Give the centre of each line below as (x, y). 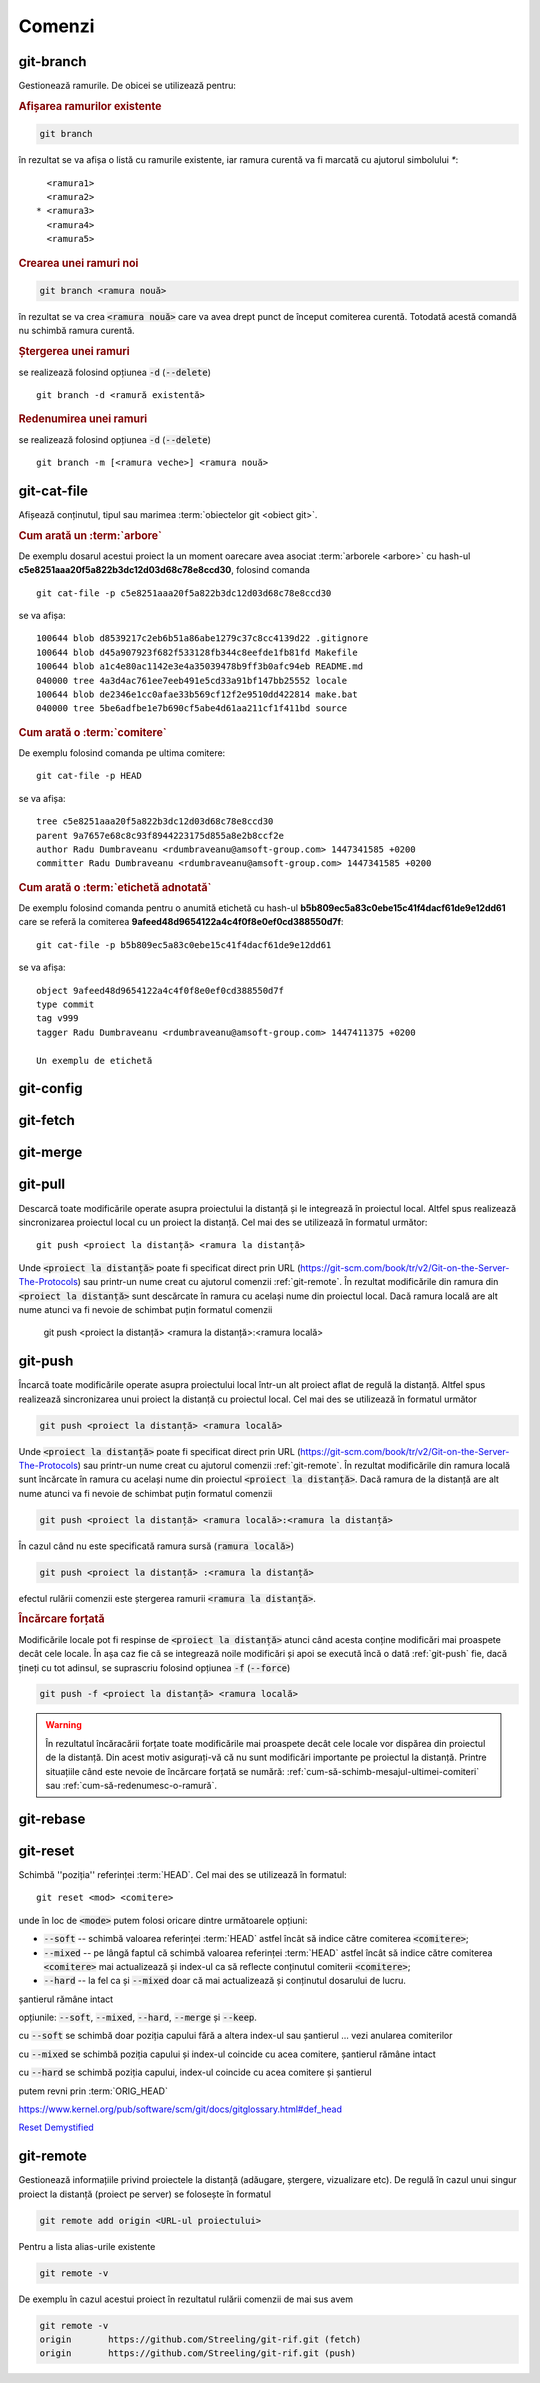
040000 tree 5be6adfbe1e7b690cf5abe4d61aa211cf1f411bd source (192, 708)
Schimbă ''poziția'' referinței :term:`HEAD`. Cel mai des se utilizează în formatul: (182, 1874)
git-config (50, 1088)
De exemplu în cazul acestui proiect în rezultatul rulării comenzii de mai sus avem (186, 2299)
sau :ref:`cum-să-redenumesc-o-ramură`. (131, 1786)
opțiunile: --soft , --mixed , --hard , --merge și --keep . (137, 2017)
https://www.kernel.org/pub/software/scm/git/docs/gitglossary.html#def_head (180, 2109)
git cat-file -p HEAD (89, 776)
